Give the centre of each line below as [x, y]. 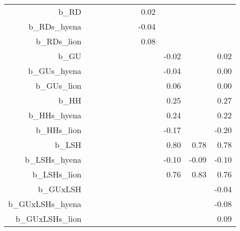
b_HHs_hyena [55, 115]
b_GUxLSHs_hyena [45, 204]
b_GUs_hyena [55, 71]
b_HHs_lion [59, 130]
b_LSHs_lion [57, 174]
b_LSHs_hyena [53, 159]
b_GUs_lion [59, 85]
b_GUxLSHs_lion [48, 219]
